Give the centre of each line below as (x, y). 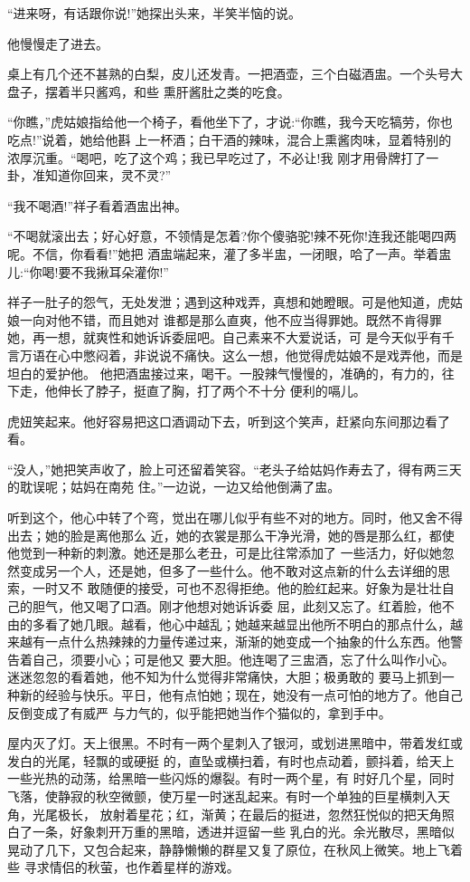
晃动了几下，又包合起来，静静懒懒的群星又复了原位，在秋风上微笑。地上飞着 (235, 849)
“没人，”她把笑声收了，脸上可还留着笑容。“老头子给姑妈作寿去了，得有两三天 (235, 469)
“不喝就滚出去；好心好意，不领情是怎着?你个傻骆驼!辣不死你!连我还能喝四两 (232, 236)
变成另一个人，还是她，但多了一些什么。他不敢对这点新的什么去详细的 (228, 570)
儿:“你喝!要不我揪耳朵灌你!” (88, 271)
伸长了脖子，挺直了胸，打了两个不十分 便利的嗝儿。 (211, 391)
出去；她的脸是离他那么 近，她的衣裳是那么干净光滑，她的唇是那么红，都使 (231, 535)
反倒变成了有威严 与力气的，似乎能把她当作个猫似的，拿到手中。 (199, 712)
